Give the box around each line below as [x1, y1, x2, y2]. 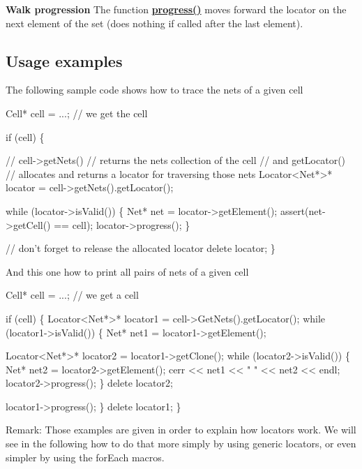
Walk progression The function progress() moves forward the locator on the [6, 2, 347, 16]
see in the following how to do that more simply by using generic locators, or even [6, 436, 356, 451]
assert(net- [280, 203, 326, 218]
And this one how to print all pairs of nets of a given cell [6, 264, 249, 278]
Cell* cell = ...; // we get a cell [6, 288, 139, 302]
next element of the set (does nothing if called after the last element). [6, 15, 303, 30]
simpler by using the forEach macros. [6, 449, 165, 464]
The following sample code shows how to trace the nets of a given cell [6, 82, 303, 97]
